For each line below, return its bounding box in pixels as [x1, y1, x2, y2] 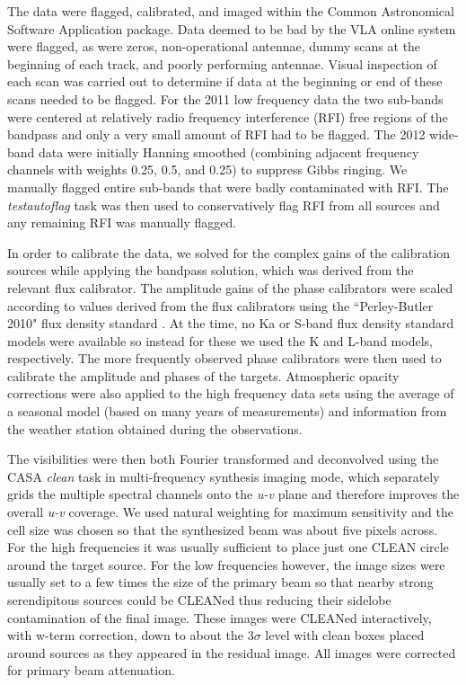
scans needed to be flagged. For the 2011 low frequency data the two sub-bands [7, 89, 444, 108]
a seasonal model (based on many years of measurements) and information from [7, 402, 447, 421]
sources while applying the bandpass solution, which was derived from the [7, 261, 414, 280]
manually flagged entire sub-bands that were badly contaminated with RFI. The [7, 177, 449, 196]
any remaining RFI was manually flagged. [7, 213, 237, 232]
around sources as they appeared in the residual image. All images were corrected [7, 643, 456, 662]
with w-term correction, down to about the [7, 626, 244, 645]
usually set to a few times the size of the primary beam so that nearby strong [7, 573, 434, 592]
